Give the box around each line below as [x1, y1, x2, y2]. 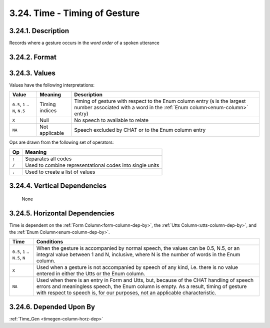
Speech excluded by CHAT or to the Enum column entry [74, 127, 206, 134]
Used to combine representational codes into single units [25, 162, 159, 169]
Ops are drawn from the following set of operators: [9, 139, 114, 145]
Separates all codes [25, 155, 72, 162]
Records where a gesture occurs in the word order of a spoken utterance [9, 40, 159, 46]
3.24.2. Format [9, 53, 57, 61]
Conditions [36, 238, 63, 245]
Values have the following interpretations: [9, 82, 95, 88]
